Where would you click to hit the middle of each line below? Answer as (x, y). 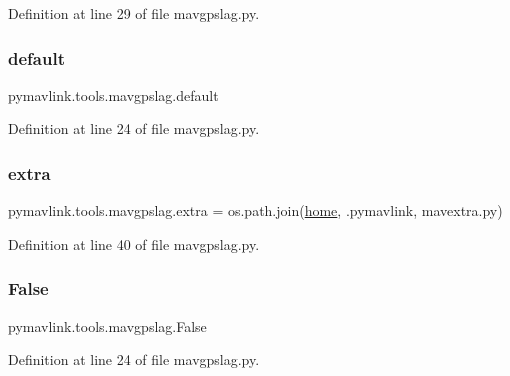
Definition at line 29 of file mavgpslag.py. (134, 13)
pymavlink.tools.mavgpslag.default (113, 94)
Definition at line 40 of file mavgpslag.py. (134, 243)
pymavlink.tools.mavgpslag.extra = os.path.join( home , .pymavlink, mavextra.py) (255, 210)
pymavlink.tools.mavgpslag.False (107, 325)
